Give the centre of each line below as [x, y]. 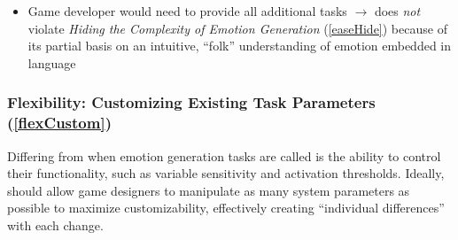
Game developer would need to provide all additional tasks [187, 11]
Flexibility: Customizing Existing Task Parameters [191, 102]
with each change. [55, 225]
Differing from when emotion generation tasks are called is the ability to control [224, 155]
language [52, 62]
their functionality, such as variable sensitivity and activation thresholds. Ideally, [226, 173]
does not [397, 11]
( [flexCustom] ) [59, 123]
